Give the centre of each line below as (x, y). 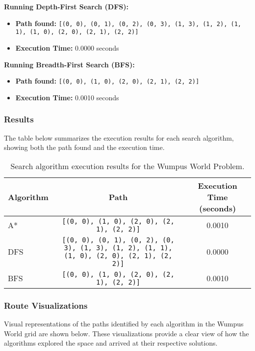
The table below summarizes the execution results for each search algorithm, (119, 137)
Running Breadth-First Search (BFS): (69, 64)
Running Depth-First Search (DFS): (66, 6)
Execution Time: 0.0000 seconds (67, 47)
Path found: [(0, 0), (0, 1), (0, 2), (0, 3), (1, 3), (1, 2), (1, (128, 23)
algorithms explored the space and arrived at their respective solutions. (111, 343)
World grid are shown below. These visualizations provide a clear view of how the (127, 333)
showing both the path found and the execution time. (84, 147)
